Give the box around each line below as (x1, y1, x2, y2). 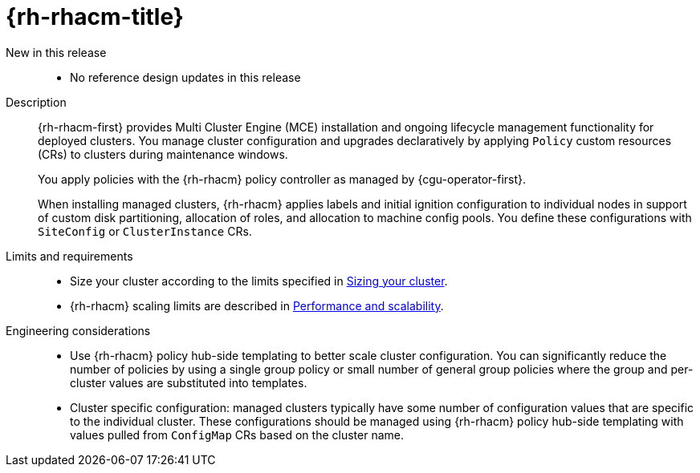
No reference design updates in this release (70, 70, 301, 84)
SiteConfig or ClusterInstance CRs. (38, 224, 252, 238)
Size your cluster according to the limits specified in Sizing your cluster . (70, 273, 448, 288)
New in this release (6, 45, 107, 59)
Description (6, 95, 67, 109)
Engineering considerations (6, 323, 151, 338)
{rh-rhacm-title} (6, 3, 184, 30)
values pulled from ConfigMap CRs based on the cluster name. (70, 427, 404, 442)
